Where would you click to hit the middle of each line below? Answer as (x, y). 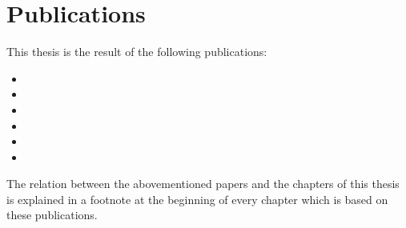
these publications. (52, 215)
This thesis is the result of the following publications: (137, 52)
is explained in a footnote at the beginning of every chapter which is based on (197, 199)
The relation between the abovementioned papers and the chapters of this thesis (203, 184)
